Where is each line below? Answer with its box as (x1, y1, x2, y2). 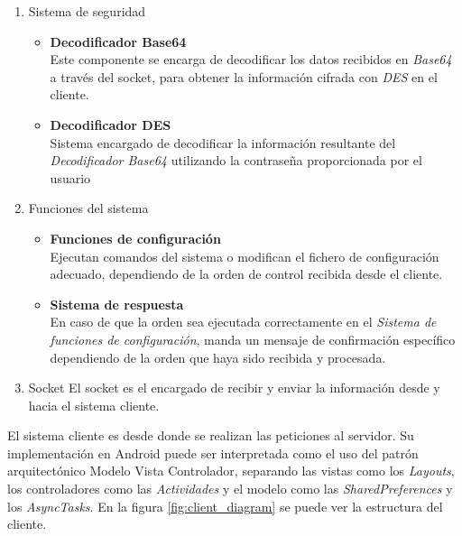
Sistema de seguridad (28, 2, 146, 20)
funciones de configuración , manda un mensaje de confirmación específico (50, 329, 456, 348)
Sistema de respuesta (50, 294, 184, 313)
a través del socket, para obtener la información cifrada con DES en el (50, 67, 438, 86)
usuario (50, 168, 91, 187)
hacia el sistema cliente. (28, 395, 160, 414)
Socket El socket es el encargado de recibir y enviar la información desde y (28, 378, 440, 397)
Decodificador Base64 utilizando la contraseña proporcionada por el (50, 151, 422, 170)
